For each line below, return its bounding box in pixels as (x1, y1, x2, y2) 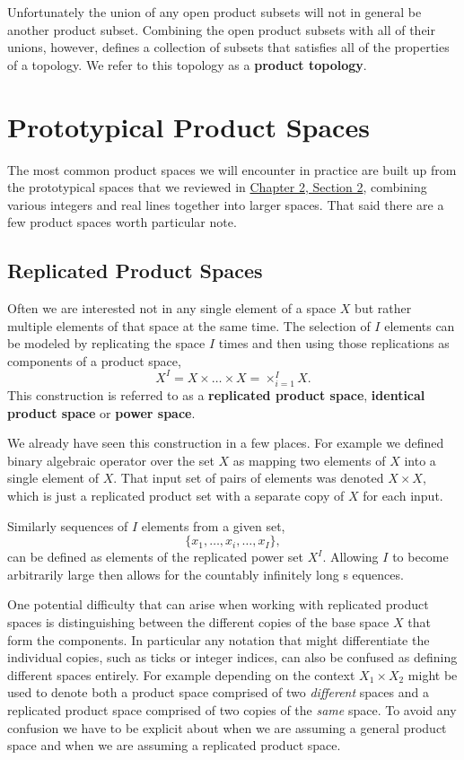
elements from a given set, (141, 516, 285, 535)
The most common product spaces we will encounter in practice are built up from (7, 160, 457, 179)
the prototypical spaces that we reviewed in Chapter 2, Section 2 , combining (7, 178, 427, 197)
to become (392, 547, 449, 566)
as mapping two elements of (232, 450, 386, 469)
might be (407, 665, 458, 684)
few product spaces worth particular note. (7, 213, 237, 231)
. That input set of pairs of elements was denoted (113, 468, 384, 487)
